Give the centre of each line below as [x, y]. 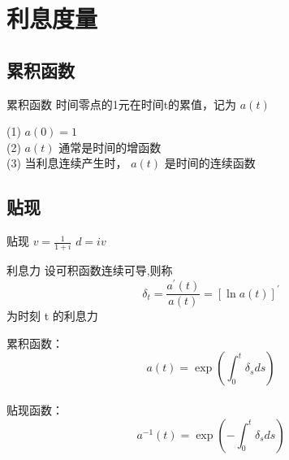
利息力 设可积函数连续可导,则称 [90, 270]
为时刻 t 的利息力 [52, 316]
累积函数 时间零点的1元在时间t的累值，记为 [122, 104]
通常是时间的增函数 [110, 147]
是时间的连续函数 [210, 163]
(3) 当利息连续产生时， [67, 163]
